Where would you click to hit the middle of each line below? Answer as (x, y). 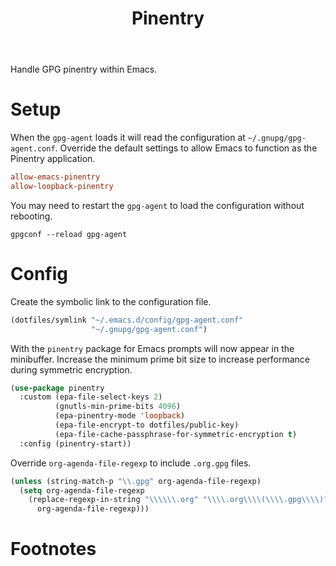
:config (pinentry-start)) (75, 443)
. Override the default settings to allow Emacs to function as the (186, 148)
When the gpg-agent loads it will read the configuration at (128, 138)
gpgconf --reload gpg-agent (69, 234)
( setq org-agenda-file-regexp (82, 490)
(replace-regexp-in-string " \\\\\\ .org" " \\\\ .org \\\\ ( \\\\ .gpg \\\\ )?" (180, 500)
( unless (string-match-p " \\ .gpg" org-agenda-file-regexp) (136, 481)
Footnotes (53, 549)
